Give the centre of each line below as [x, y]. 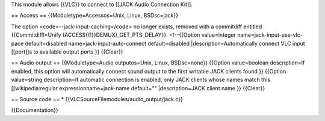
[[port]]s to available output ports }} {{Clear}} [67, 52]
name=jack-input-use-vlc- [270, 35]
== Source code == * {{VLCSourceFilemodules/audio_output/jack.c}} [97, 99]
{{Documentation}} [35, 110]
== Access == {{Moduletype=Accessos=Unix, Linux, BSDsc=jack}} [95, 16]
